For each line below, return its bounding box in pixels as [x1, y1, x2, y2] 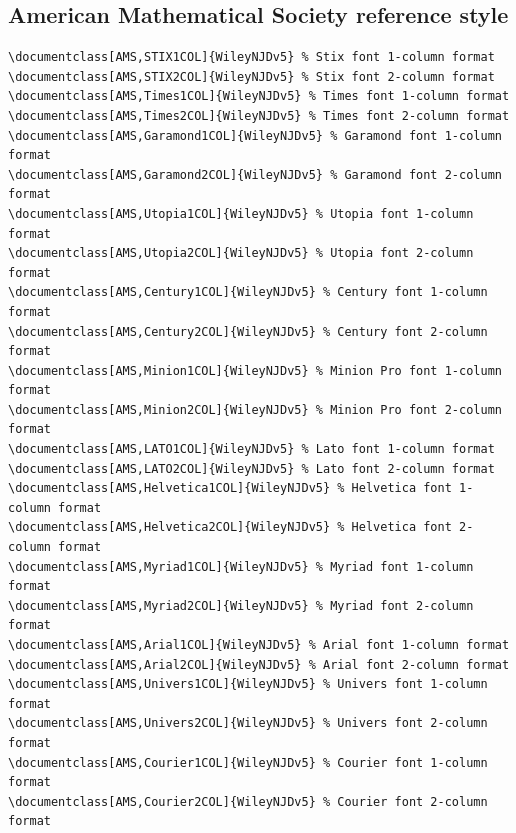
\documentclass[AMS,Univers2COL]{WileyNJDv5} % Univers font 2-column [8, 716, 488, 731]
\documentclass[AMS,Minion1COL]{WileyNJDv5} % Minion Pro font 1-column [8, 363, 502, 378]
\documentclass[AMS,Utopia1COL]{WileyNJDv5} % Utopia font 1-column [8, 206, 474, 221]
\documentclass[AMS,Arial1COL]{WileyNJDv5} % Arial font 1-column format [8, 638, 510, 653]
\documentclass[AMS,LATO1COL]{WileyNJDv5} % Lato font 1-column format [8, 442, 495, 457]
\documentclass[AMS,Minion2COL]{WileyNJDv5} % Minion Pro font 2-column [8, 402, 502, 417]
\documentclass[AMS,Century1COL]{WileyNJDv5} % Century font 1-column [8, 285, 488, 300]
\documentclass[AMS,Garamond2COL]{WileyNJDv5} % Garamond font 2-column [8, 167, 502, 182]
